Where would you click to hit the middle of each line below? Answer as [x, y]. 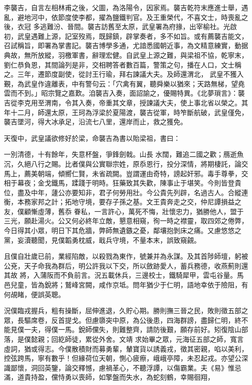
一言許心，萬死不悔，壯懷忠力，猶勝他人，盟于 [169, 211]
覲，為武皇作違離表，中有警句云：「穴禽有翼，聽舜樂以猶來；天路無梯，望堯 [124, 83]
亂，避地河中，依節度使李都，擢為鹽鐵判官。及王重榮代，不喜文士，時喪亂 [123, 17]
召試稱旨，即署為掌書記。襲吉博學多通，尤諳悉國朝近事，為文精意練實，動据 [126, 45]
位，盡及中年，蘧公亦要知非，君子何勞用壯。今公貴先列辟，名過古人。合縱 [123, 192]
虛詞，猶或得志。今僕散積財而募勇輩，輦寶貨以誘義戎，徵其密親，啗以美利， [126, 348]
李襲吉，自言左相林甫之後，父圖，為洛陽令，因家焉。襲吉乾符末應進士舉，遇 [126, 7]
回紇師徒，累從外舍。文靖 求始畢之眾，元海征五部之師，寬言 [147, 339]
